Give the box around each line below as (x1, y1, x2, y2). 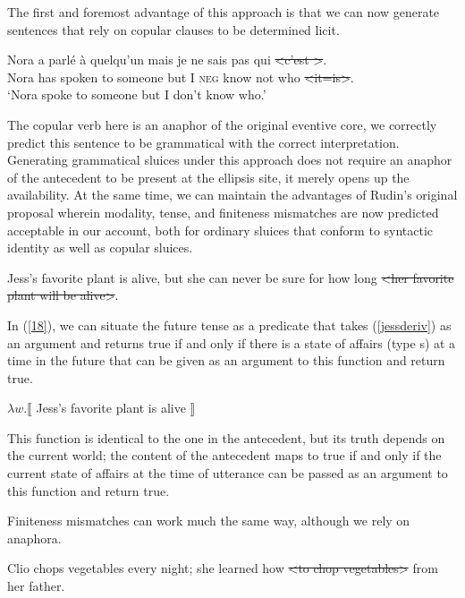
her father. (7, 577, 65, 595)
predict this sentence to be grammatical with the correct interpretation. (7, 132, 400, 151)
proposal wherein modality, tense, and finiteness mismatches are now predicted (7, 202, 439, 221)
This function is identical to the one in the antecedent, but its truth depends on (7, 428, 445, 447)
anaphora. (7, 528, 62, 547)
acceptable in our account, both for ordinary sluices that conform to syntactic (7, 220, 434, 239)
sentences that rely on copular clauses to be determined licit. (7, 20, 340, 38)
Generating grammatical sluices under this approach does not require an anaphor (7, 150, 452, 169)
